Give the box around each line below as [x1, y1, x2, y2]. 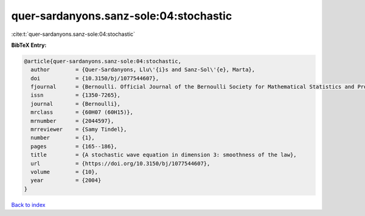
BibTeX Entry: [11, 41, 47, 49]
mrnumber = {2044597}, [30, 117, 114, 124]
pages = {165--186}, [30, 143, 118, 150]
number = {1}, [30, 134, 96, 141]
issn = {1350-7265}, [30, 92, 121, 99]
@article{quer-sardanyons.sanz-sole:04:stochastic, [24, 58, 182, 64]
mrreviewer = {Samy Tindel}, [30, 126, 127, 133]
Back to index [11, 201, 46, 208]
